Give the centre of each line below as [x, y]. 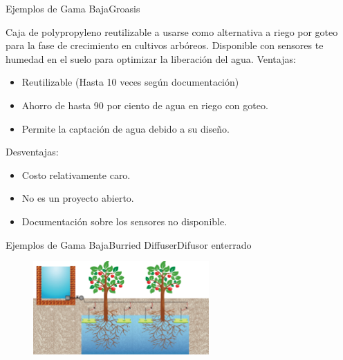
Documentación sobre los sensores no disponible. [124, 221]
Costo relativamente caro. [76, 174]
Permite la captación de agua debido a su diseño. [126, 128]
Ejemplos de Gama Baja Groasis [73, 8]
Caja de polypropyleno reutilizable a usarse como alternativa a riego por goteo [172, 31]
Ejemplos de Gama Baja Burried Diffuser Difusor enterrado [129, 244]
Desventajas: [32, 152]
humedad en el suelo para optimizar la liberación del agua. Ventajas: [151, 58]
